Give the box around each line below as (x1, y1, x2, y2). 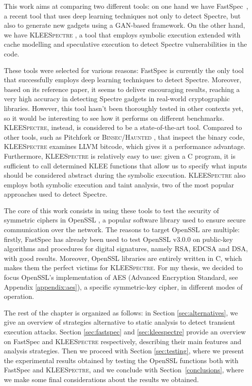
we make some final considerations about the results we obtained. (4, 374, 199, 384)
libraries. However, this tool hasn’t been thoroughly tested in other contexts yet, (4, 103, 244, 113)
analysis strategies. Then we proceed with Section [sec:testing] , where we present (4, 346, 244, 356)
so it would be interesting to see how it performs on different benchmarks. (4, 112, 224, 123)
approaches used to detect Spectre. (4, 189, 108, 199)
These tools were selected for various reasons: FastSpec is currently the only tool (4, 65, 244, 75)
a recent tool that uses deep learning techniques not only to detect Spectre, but (4, 10, 241, 20)
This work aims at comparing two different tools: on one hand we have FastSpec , (4, 1, 249, 11)
